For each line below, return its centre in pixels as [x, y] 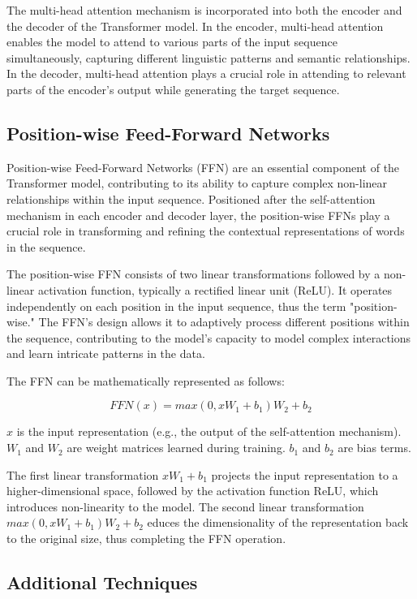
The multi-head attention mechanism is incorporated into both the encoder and [204, 10]
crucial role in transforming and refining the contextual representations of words [206, 231]
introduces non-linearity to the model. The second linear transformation [185, 506]
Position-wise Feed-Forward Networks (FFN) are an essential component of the [203, 167]
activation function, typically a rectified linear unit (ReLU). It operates [215, 289]
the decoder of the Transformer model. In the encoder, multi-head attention [195, 26]
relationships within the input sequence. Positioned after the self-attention [191, 198]
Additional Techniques [102, 582]
